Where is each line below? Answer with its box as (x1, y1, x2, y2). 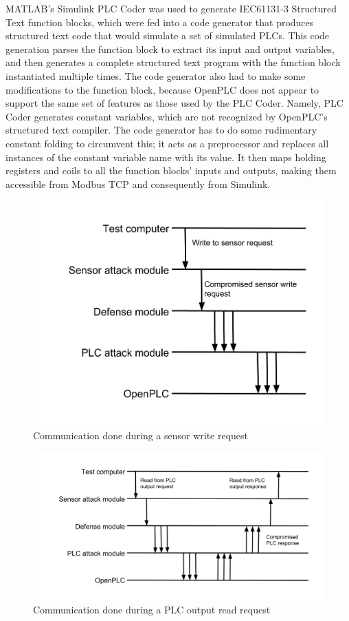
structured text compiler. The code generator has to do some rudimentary (5, 123, 317, 137)
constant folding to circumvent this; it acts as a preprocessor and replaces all (5, 136, 329, 150)
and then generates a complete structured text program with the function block (5, 55, 341, 70)
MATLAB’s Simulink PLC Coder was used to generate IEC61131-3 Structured (5, 1, 337, 15)
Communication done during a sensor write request (33, 428, 249, 442)
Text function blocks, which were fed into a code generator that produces (5, 14, 314, 29)
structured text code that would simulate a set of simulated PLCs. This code (5, 28, 330, 43)
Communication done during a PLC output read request (33, 602, 271, 616)
